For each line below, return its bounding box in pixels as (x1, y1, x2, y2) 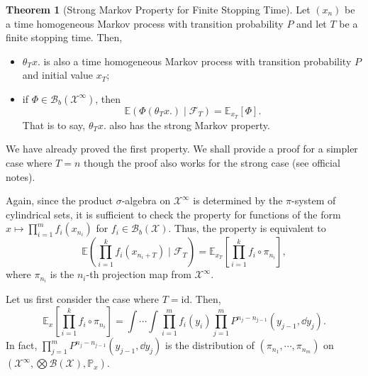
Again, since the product (6, 193, 113, 208)
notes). (6, 169, 35, 184)
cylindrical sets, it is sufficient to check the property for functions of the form (6, 206, 341, 221)
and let (296, 16, 327, 31)
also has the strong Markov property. (109, 117, 270, 132)
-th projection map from (86, 267, 191, 282)
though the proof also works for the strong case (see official (84, 155, 340, 170)
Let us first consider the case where (6, 292, 160, 306)
